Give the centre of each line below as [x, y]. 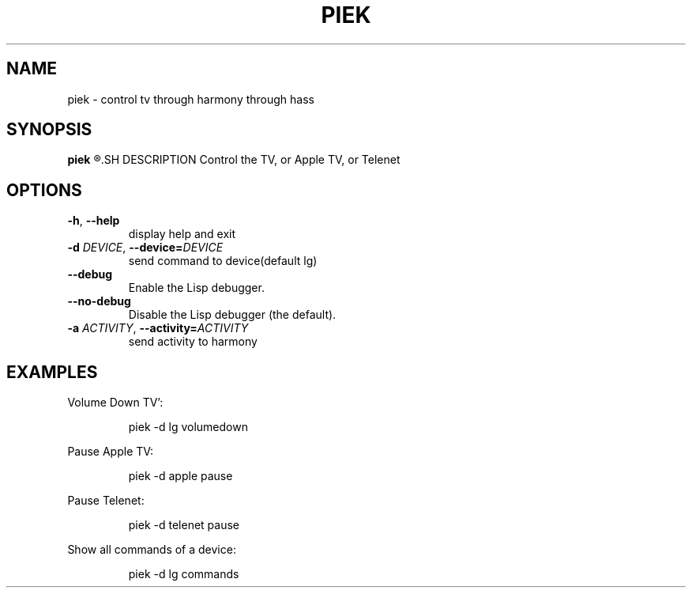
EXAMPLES [52, 372]
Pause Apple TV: [111, 452]
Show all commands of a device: [152, 550]
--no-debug [99, 301]
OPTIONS [44, 190]
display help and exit [182, 234]
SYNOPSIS [49, 130]
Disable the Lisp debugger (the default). [232, 315]
